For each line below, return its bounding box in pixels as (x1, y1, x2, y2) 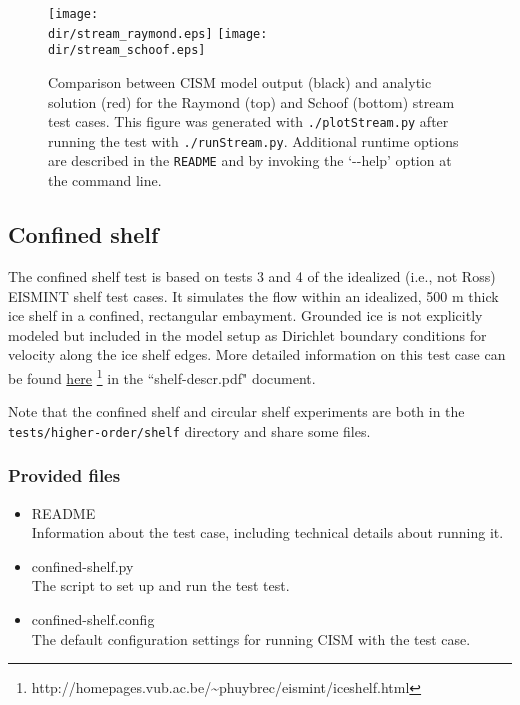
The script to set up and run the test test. (31, 575, 290, 596)
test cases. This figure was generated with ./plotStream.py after (48, 111, 449, 132)
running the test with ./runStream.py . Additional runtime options (48, 130, 459, 151)
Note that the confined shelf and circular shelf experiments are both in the (8, 401, 465, 422)
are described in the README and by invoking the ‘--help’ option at (48, 150, 452, 171)
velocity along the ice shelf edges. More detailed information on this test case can (8, 344, 506, 365)
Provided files (8, 463, 121, 488)
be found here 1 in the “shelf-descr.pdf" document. (8, 364, 316, 388)
